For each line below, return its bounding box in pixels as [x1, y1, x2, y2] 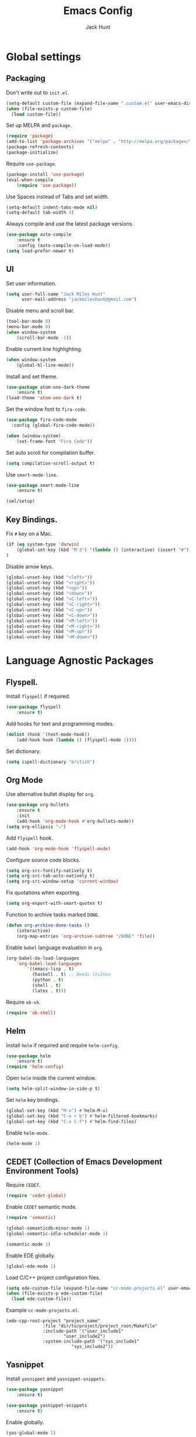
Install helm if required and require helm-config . [6, 1041, 119, 1048]
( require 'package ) [6, 133, 54, 139]
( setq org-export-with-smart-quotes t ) [6, 901, 103, 907]
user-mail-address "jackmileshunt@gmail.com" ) [21, 297, 137, 302]
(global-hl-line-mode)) [16, 362, 75, 368]
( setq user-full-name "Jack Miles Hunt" [6, 291, 106, 297]
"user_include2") [63, 1333, 106, 1340]
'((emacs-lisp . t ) [27, 966, 75, 972]
